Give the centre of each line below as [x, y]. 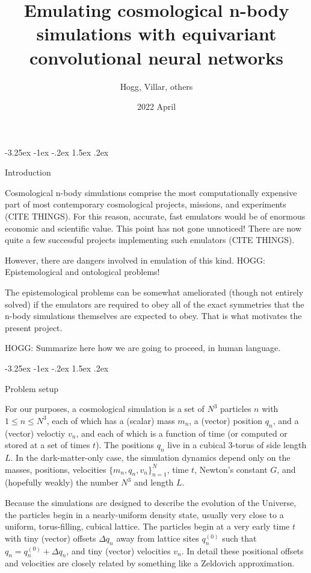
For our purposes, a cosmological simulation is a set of [105, 409]
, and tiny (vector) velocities [119, 550]
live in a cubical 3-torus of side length [237, 445]
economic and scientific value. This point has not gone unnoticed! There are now [153, 228]
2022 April [156, 106]
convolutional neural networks [156, 57]
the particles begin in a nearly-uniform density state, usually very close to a [144, 514]
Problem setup [32, 388]
